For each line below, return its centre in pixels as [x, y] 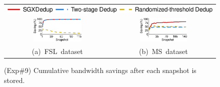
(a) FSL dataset [57, 51]
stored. [14, 80]
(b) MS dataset [163, 51]
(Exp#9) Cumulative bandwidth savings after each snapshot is [100, 70]
